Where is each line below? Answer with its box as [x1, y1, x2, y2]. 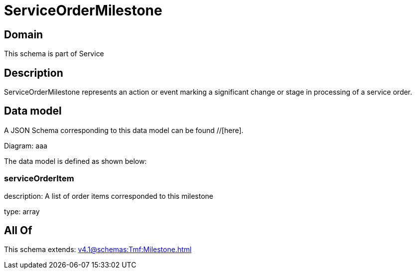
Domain [4, 28, 43, 41]
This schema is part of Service [4, 49, 104, 58]
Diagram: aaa [4, 141, 47, 150]
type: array [4, 207, 40, 216]
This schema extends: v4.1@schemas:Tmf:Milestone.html [4, 245, 192, 254]
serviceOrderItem [4, 173, 74, 184]
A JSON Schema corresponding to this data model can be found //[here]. [4, 126, 244, 135]
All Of [4, 224, 32, 237]
